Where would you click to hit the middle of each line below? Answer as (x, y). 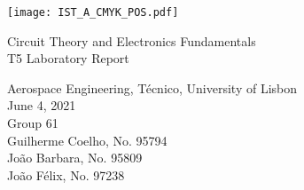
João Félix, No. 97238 (66, 174)
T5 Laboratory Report (68, 58)
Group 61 (33, 123)
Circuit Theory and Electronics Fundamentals (132, 40)
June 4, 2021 (42, 105)
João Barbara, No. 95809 (75, 158)
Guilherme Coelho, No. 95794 (87, 140)
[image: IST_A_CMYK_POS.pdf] (93, 12)
